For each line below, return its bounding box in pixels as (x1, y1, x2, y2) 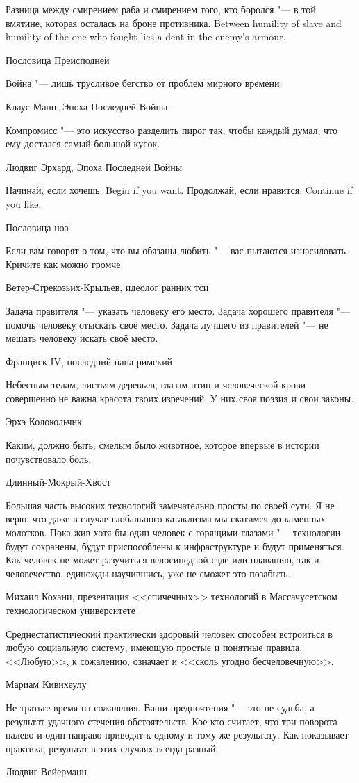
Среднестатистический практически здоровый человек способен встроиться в (6, 626, 333, 641)
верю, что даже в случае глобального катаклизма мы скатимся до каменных (6, 511, 326, 526)
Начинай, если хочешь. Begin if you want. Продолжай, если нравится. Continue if (6, 183, 353, 197)
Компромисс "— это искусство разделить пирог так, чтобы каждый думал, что (6, 122, 338, 137)
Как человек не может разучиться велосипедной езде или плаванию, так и (6, 552, 319, 567)
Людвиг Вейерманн (6, 764, 87, 779)
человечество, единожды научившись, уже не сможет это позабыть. (6, 566, 291, 580)
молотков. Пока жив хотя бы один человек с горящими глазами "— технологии (6, 525, 341, 540)
